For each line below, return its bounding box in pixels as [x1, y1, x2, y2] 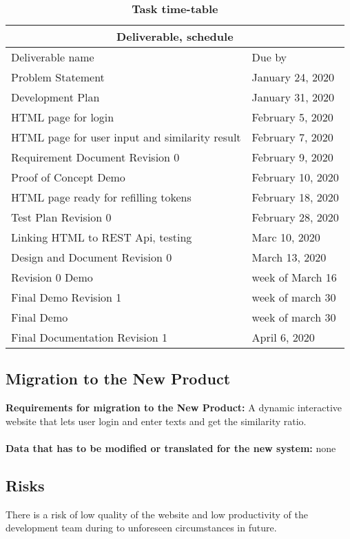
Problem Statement [11, 69, 105, 85]
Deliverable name [11, 49, 94, 65]
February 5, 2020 [251, 109, 333, 125]
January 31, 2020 [251, 89, 334, 105]
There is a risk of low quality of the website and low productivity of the [6, 507, 309, 521]
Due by [251, 49, 287, 65]
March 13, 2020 [251, 249, 327, 265]
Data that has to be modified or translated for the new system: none [6, 440, 336, 455]
